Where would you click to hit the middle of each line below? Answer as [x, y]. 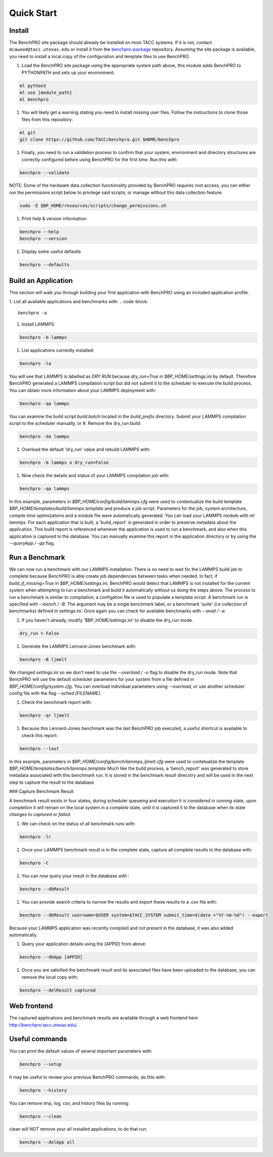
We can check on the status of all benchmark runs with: [79, 824]
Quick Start [33, 13]
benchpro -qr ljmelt [44, 715]
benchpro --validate [44, 172]
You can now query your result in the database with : [76, 876]
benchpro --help [39, 232]
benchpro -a [33, 313]
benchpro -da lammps [44, 436]
